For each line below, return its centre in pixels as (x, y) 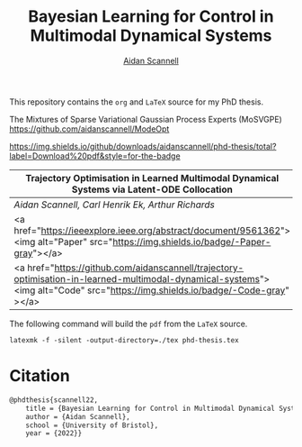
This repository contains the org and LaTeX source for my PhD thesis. (136, 102)
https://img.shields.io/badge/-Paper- (191, 242)
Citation (40, 376)
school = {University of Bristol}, (92, 425)
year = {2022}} (54, 433)
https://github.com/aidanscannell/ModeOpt (89, 129)
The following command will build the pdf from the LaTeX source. (129, 324)
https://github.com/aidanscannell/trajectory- (149, 268)
